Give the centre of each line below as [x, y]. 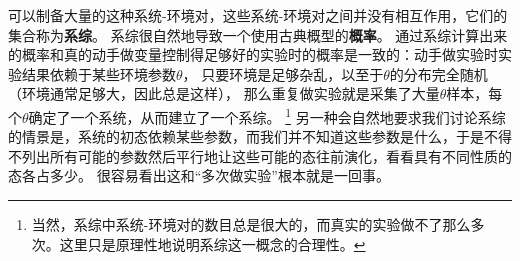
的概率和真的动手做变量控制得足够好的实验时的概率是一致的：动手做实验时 [253, 54]
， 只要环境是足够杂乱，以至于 [283, 73]
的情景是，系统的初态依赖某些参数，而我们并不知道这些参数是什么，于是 [246, 136]
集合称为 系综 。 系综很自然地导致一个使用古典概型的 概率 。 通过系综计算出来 [258, 34]
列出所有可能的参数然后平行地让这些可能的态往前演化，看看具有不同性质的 [266, 155]
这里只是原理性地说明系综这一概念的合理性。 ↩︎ [212, 243]
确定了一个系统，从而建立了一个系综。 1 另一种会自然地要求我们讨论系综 [267, 115]
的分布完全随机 [438, 73]
